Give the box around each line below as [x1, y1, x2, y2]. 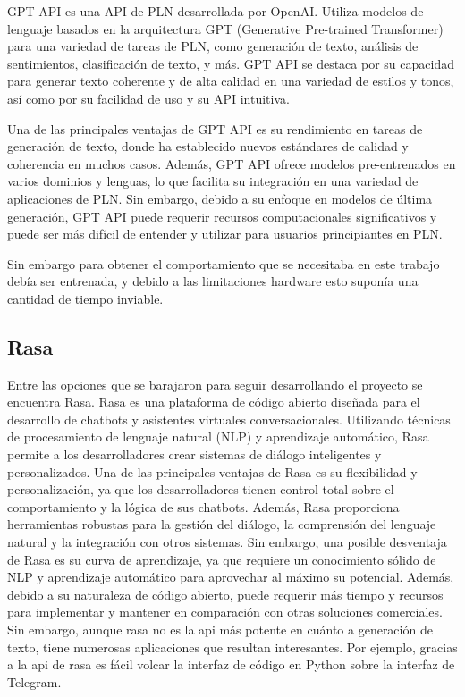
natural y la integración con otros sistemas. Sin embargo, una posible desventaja [7, 533, 447, 551]
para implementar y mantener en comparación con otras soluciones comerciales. [7, 602, 443, 621]
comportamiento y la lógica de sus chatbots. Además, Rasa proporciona [7, 497, 400, 516]
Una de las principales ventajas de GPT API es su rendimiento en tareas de [7, 119, 423, 138]
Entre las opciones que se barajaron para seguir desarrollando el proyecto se [7, 374, 423, 393]
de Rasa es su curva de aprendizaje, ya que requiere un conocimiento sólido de [7, 550, 436, 568]
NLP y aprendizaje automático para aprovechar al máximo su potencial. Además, [7, 567, 454, 586]
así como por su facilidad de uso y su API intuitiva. [7, 88, 290, 107]
